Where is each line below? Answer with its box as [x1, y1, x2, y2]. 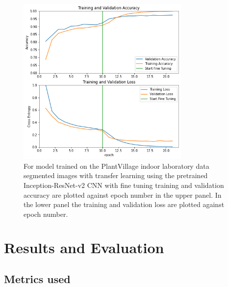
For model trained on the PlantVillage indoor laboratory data [24, 160, 209, 171]
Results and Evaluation [4, 237, 164, 258]
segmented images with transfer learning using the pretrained [24, 170, 208, 181]
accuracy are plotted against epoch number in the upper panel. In [24, 189, 222, 200]
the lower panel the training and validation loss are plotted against [24, 199, 225, 209]
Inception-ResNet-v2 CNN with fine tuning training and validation [24, 180, 224, 190]
